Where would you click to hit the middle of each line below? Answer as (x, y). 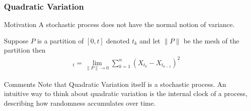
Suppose (16, 40)
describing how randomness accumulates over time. (80, 103)
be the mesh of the (211, 40)
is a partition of (60, 40)
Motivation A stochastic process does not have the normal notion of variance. (119, 24)
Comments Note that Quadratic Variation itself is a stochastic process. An (115, 84)
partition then (25, 50)
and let (150, 40)
